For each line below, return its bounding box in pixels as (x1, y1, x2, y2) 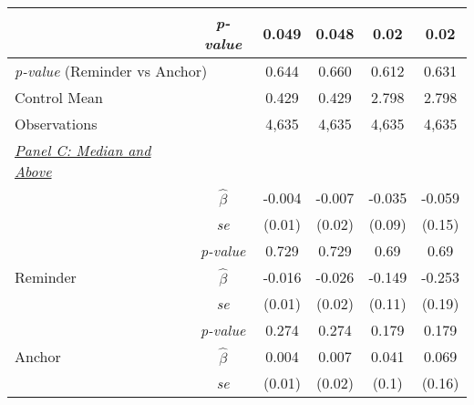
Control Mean (15, 87, 103, 108)
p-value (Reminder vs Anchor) (15, 60, 208, 81)
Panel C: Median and (15, 140, 151, 161)
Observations (15, 113, 98, 134)
